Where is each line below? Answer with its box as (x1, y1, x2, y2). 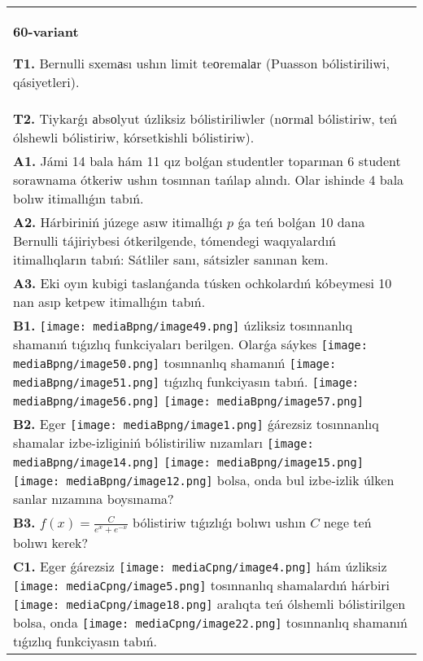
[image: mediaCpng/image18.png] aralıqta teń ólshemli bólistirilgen (13, 593, 406, 613)
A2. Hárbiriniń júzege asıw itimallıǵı (13, 212, 223, 231)
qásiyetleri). (13, 72, 80, 91)
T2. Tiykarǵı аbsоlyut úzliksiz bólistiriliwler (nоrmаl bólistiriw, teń (13, 109, 398, 128)
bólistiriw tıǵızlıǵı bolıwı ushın (133, 513, 306, 532)
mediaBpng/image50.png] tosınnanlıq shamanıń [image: (13, 353, 337, 372)
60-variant (13, 22, 79, 41)
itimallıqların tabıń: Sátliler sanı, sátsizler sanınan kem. (13, 250, 329, 269)
